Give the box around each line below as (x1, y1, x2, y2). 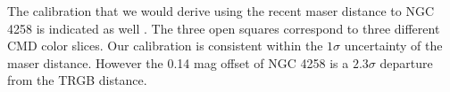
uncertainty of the (344, 36, 443, 55)
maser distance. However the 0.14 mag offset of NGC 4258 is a (7, 53, 349, 72)
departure (379, 53, 433, 72)
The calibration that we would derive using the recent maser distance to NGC (7, 2, 435, 19)
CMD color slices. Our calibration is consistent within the (7, 36, 323, 55)
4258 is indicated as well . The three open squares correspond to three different (7, 19, 440, 37)
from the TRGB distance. (7, 71, 147, 89)
